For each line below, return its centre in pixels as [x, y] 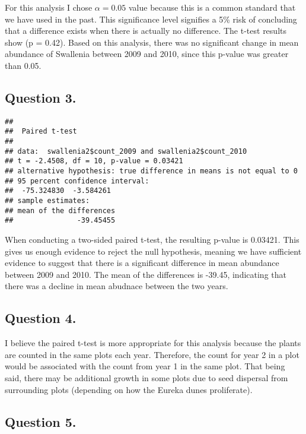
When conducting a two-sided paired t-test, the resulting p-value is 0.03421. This [152, 239]
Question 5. [41, 421]
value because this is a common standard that [212, 7]
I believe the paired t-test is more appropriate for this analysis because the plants [153, 343]
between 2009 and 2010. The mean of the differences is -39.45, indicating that [146, 274]
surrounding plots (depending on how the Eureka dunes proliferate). [129, 389]
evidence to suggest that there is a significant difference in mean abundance [142, 263]
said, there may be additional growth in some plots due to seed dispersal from [146, 377]
